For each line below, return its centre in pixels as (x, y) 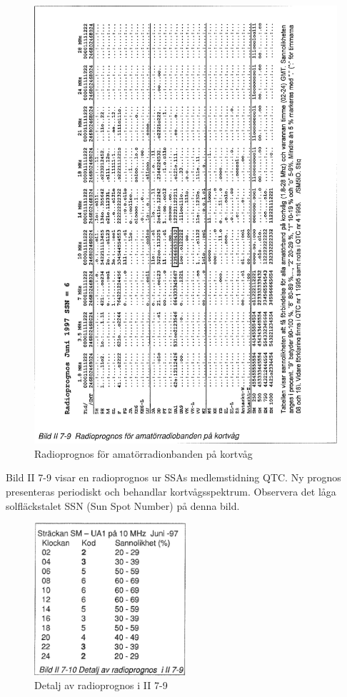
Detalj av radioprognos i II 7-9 (101, 685)
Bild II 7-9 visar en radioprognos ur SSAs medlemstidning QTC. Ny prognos (173, 477)
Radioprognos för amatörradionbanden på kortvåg (144, 453)
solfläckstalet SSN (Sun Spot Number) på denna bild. (123, 505)
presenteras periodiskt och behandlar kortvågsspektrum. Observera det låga (171, 492)
